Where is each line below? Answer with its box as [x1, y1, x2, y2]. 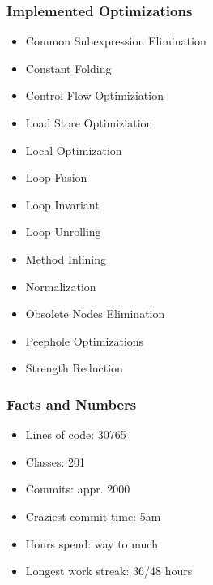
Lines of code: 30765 [25, 426, 126, 443]
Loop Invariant [25, 196, 100, 213]
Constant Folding [25, 59, 112, 76]
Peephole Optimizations [25, 332, 144, 349]
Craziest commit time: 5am [25, 507, 161, 524]
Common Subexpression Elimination [25, 32, 207, 49]
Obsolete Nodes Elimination [25, 305, 165, 322]
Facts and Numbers [6, 394, 137, 414]
